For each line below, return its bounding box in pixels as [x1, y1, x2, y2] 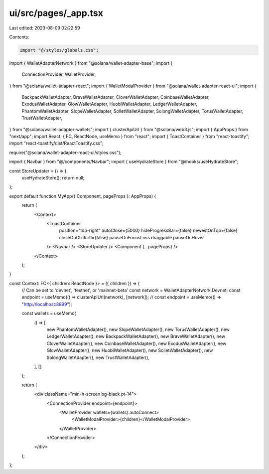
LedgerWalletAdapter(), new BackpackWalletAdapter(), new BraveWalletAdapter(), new [46, 333, 226, 339]
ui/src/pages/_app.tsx [9, 7, 103, 18]
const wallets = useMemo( [21, 311, 77, 316]
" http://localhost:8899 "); [21, 301, 72, 307]
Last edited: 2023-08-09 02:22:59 [9, 25, 80, 31]
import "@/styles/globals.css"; [19, 47, 99, 53]
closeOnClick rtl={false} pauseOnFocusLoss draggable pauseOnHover [59, 234, 204, 240]
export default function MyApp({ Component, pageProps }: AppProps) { [9, 193, 156, 199]
